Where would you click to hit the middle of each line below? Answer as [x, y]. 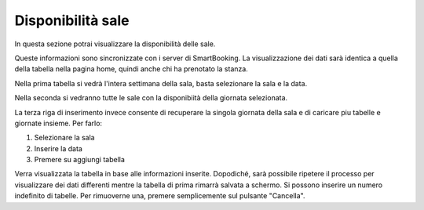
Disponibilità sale [72, 20]
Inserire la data [58, 148]
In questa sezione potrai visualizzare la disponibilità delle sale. [115, 44]
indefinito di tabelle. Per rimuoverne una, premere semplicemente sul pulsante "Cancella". [160, 196]
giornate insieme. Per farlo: [58, 123]
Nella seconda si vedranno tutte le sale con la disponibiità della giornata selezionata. [151, 98]
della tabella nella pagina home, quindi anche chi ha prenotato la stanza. [132, 69]
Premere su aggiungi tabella [80, 160]
